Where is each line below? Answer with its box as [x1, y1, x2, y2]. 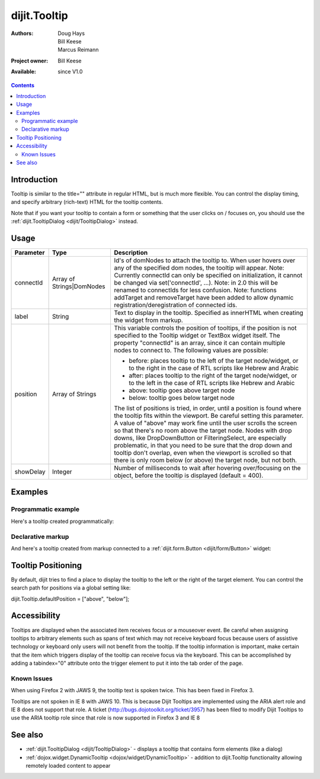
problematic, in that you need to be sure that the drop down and [113, 441, 293, 449]
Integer [52, 468, 72, 475]
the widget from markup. [113, 316, 183, 324]
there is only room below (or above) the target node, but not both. [113, 456, 297, 464]
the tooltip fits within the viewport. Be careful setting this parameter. [113, 412, 304, 420]
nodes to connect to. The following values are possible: [113, 346, 269, 354]
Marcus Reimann [57, 46, 99, 53]
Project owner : [11, 57, 49, 64]
